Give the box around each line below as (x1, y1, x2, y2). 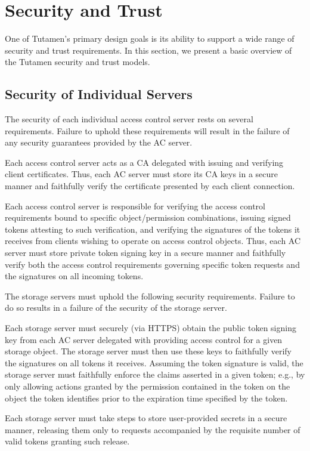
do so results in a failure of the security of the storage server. (5, 301, 227, 314)
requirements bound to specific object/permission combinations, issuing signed (5, 211, 291, 224)
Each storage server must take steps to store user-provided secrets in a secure (5, 412, 287, 424)
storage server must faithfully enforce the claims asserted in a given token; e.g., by (5, 368, 305, 381)
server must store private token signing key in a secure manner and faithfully (5, 246, 286, 259)
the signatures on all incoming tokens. (5, 270, 144, 282)
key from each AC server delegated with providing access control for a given (5, 333, 283, 345)
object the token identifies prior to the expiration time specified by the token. (5, 391, 288, 404)
